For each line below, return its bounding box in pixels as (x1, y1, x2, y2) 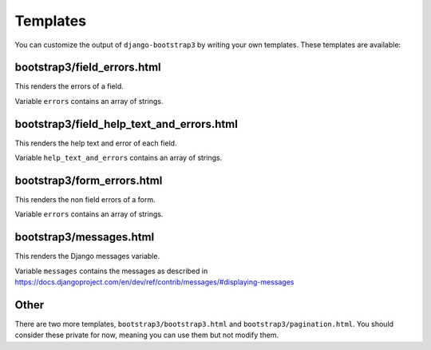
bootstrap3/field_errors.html (14, 61, 161, 74)
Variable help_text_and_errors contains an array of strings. (14, 153, 223, 163)
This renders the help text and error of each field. (14, 138, 177, 148)
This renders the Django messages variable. (14, 252, 160, 261)
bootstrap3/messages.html (14, 230, 155, 244)
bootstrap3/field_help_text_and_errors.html (14, 117, 239, 131)
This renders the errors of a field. (14, 82, 124, 91)
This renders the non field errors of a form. (14, 195, 156, 205)
